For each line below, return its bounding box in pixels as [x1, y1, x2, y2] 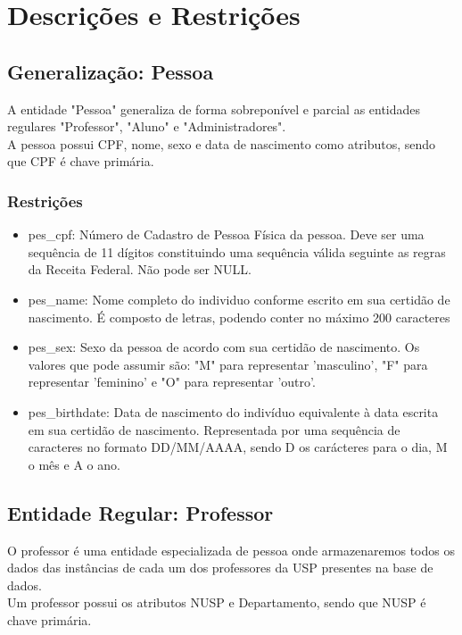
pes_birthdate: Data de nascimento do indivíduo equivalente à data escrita [28, 402, 439, 421]
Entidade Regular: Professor [7, 498, 274, 526]
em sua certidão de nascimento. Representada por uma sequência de [28, 420, 400, 439]
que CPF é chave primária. [7, 152, 154, 171]
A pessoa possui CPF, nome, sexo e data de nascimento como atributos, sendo [7, 134, 436, 153]
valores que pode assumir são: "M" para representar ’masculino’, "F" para [28, 355, 428, 373]
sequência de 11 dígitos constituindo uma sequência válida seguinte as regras [28, 242, 446, 261]
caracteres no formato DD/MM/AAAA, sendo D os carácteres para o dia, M [28, 438, 448, 456]
